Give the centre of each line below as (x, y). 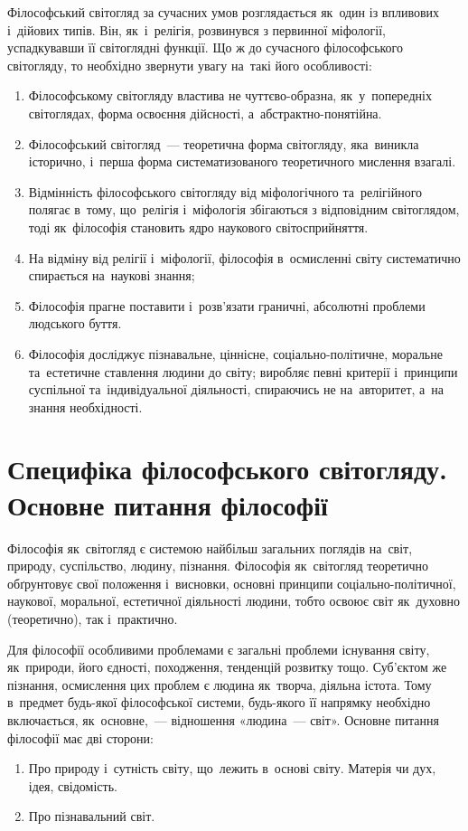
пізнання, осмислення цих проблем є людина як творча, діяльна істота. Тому (220, 684)
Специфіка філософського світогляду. (227, 469)
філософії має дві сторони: (80, 737)
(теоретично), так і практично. (93, 618)
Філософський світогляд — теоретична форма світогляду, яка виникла (224, 143)
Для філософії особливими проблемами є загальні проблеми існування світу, (219, 649)
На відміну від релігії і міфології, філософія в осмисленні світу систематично (244, 257)
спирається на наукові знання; (112, 275)
